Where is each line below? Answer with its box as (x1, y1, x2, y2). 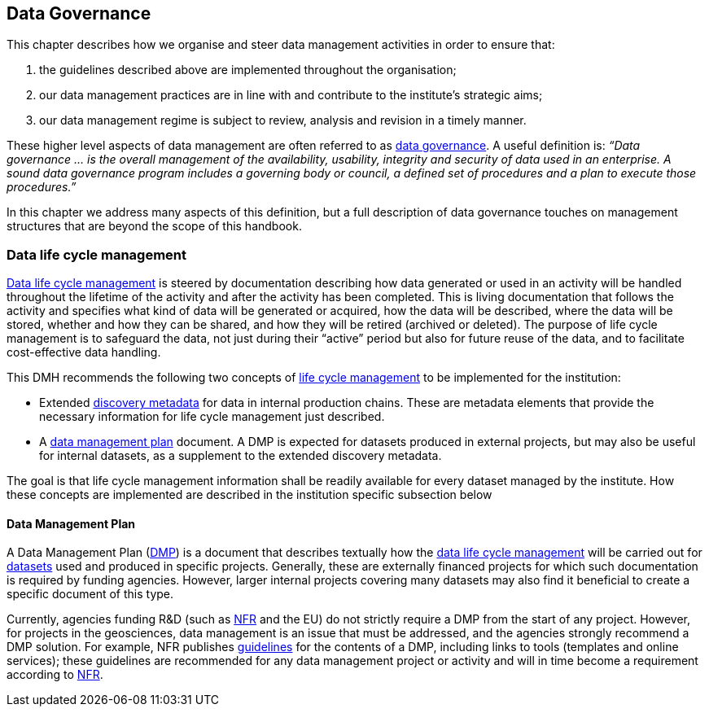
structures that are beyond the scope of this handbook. (7, 219, 302, 234)
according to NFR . (7, 667, 103, 682)
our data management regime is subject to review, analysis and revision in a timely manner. (39, 113, 527, 128)
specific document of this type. (7, 587, 174, 601)
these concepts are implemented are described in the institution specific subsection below (7, 488, 492, 502)
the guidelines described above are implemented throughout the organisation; (39, 63, 457, 77)
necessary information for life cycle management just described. (39, 409, 385, 424)
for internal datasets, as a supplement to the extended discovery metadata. (39, 448, 442, 463)
